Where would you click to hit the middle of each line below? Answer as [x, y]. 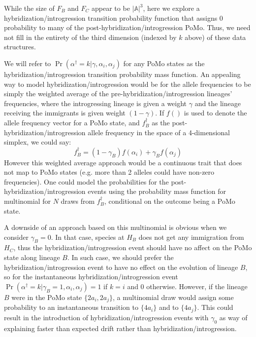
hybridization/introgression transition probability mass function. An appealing [122, 74]
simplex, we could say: [38, 142]
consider [16, 237]
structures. [20, 47]
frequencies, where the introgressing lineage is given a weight [96, 103]
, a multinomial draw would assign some [173, 297]
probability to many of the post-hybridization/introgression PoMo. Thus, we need [127, 27]
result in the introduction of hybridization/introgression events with [106, 317]
